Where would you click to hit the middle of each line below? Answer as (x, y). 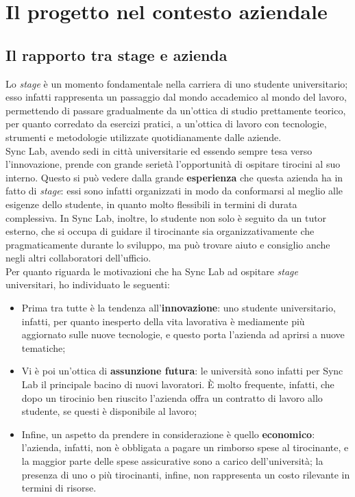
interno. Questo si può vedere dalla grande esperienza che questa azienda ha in (174, 177)
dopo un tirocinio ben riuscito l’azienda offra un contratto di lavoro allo (172, 397)
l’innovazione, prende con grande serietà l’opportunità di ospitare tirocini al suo (173, 164)
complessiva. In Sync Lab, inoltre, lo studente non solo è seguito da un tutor (166, 217)
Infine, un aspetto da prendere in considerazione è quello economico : (168, 434)
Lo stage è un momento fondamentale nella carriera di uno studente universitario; (177, 83)
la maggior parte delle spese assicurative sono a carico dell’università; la (172, 461)
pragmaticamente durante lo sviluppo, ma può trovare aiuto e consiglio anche (168, 244)
